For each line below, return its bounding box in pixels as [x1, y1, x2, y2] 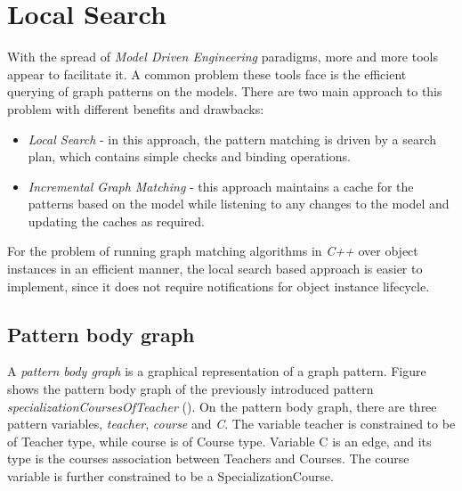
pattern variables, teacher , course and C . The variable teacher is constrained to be [7, 414, 456, 433]
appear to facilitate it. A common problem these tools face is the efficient [7, 64, 407, 83]
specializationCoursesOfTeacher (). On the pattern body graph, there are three [7, 397, 437, 415]
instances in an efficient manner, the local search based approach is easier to [7, 259, 423, 278]
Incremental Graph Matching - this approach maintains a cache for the [28, 176, 414, 195]
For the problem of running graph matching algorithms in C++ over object [7, 241, 418, 260]
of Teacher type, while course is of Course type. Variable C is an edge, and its [7, 431, 432, 450]
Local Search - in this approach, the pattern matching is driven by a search [28, 129, 436, 148]
